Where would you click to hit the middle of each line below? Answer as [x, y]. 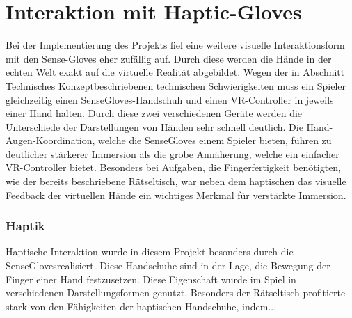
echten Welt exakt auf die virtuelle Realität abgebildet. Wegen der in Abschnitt [175, 72]
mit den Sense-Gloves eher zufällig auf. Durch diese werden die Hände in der [169, 58]
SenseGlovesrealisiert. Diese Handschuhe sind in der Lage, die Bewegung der [168, 265]
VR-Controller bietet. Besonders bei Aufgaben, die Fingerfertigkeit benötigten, [174, 167]
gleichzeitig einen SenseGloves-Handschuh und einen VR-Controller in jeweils [170, 99]
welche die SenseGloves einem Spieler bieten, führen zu [215, 140]
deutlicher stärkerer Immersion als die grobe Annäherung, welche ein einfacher [173, 153]
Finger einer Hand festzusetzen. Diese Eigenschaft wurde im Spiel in [151, 279]
